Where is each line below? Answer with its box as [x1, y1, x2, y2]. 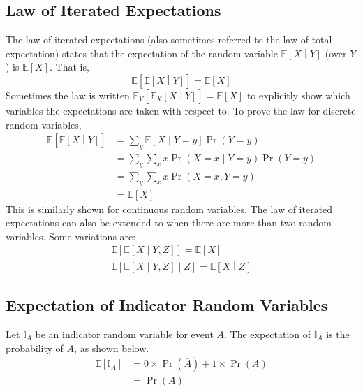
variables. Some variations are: [6, 228, 136, 243]
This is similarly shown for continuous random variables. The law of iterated [6, 201, 333, 216]
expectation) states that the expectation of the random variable [6, 45, 278, 60]
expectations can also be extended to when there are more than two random [6, 215, 332, 230]
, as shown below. [74, 340, 149, 355]
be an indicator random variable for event [35, 326, 214, 341]
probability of [6, 340, 64, 355]
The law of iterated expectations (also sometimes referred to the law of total [6, 32, 332, 47]
